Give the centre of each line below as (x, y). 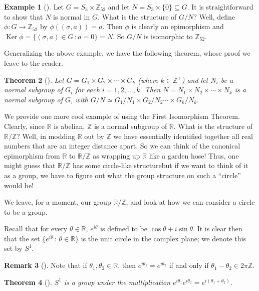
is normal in (72, 16)
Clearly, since (25, 126)
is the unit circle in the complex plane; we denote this (163, 238)
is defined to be (124, 229)
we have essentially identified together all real (183, 136)
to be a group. (26, 211)
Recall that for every (36, 229)
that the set (22, 238)
